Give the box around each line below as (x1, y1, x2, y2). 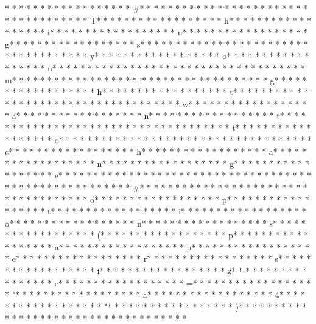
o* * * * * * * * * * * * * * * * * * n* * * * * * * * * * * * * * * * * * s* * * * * (5, 216, 306, 229)
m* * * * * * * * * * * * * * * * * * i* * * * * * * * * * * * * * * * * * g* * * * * (5, 73, 307, 86)
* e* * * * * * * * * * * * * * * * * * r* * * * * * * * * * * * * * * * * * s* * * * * (5, 252, 311, 265)
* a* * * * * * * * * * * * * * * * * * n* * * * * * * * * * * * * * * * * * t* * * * (5, 109, 306, 122)
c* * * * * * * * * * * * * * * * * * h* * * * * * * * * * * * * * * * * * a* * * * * (5, 145, 306, 158)
